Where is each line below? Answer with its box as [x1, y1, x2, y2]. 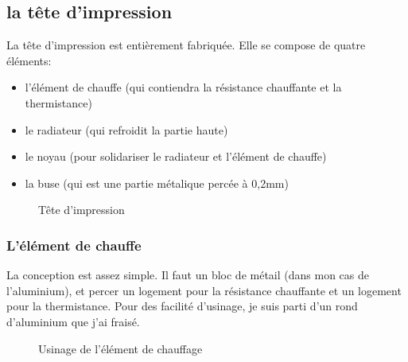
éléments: [6, 52, 52, 68]
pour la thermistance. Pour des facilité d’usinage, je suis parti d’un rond [6, 298, 358, 314]
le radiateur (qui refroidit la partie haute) [25, 121, 228, 138]
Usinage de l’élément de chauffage [38, 340, 203, 356]
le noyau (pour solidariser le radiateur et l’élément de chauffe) [25, 148, 327, 165]
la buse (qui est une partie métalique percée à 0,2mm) [25, 174, 289, 191]
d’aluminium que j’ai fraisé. [6, 313, 140, 329]
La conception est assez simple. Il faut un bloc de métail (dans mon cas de [6, 267, 369, 283]
